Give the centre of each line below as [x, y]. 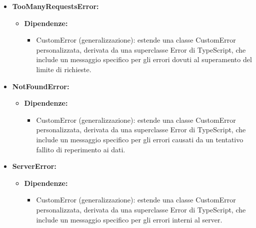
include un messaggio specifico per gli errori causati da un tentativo [140, 139]
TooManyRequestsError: [55, 6]
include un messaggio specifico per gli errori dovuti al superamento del [144, 59]
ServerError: [34, 166]
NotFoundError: [41, 86]
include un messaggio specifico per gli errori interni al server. [129, 219]
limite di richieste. [64, 69]
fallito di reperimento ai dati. [81, 149]
